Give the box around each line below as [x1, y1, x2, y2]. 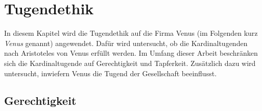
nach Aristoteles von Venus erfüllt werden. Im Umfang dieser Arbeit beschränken [4, 48, 258, 58]
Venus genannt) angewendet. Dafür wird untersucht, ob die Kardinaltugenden [4, 37, 248, 48]
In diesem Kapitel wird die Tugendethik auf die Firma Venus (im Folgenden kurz [4, 28, 258, 38]
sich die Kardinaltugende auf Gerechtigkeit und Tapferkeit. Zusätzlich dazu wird [4, 57, 256, 68]
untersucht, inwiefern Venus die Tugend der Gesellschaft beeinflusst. [4, 68, 217, 78]
